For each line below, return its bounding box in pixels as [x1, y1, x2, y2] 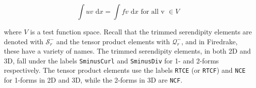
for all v [140, 8, 165, 15]
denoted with [4, 36, 44, 46]
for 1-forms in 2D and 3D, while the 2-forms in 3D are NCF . [4, 75, 183, 85]
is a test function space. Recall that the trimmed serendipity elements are [30, 27, 252, 36]
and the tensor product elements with [56, 36, 170, 46]
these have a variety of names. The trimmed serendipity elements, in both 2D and [4, 46, 251, 56]
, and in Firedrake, [181, 36, 238, 46]
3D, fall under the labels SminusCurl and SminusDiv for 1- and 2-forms [4, 55, 219, 65]
